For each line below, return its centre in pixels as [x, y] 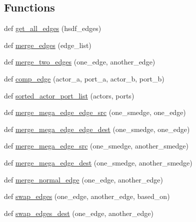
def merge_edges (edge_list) [48, 45]
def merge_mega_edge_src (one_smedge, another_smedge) [96, 146]
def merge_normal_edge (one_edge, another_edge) [83, 179]
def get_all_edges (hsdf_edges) [53, 28]
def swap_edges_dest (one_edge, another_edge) [79, 213]
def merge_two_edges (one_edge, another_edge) [80, 62]
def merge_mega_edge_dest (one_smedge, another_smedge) [98, 162]
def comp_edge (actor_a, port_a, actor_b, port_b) [84, 78]
